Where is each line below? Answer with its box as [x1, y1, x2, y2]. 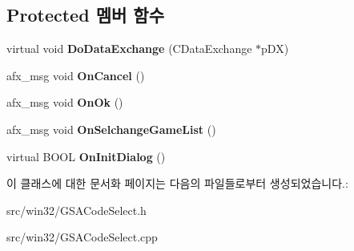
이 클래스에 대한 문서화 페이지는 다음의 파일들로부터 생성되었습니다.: [6, 175, 348, 192]
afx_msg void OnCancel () [6, 67, 145, 83]
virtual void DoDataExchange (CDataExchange [6, 40, 252, 57]
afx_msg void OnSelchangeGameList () [6, 120, 216, 137]
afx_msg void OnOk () [6, 94, 123, 111]
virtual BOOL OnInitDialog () [6, 148, 166, 164]
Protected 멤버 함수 [6, 2, 164, 27]
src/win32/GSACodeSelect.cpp [6, 229, 158, 245]
